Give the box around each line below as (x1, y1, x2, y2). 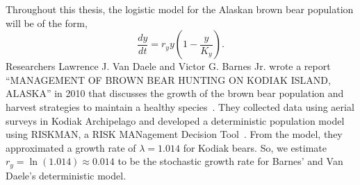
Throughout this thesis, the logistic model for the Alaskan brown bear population (6, 2, 354, 16)
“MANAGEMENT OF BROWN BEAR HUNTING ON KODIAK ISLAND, (6, 72, 331, 87)
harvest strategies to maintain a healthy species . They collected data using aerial (6, 99, 354, 114)
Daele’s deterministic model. (6, 168, 126, 182)
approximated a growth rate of (6, 140, 136, 155)
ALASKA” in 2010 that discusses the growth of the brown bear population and (6, 86, 344, 100)
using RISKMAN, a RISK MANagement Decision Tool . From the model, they (6, 127, 343, 141)
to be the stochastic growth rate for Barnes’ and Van (117, 154, 343, 168)
